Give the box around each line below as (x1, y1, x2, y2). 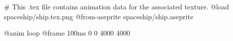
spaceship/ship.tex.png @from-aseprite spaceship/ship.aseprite (4, 11, 194, 21)
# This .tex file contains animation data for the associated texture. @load (4, 1, 229, 11)
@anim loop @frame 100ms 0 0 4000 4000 (4, 28, 130, 38)
